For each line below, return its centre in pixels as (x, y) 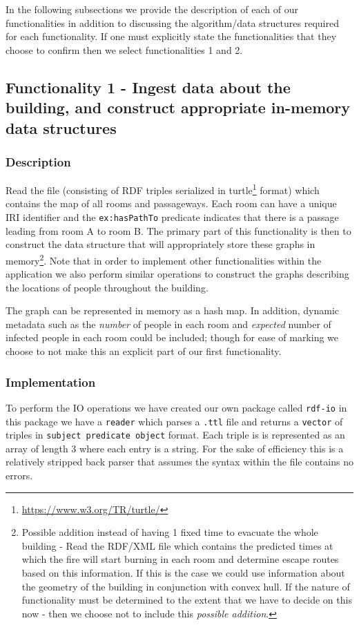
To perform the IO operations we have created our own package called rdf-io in (176, 407)
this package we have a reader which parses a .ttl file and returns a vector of (174, 421)
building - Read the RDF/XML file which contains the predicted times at (177, 545)
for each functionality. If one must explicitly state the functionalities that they (171, 36)
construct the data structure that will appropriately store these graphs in (161, 244)
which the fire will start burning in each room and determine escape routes (180, 559)
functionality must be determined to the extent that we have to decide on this (187, 600)
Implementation (51, 382)
